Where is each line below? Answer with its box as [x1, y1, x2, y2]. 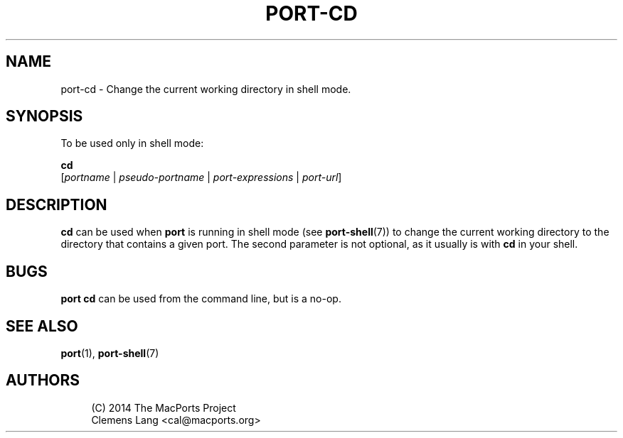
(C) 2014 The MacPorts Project [91, 401, 236, 414]
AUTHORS [6, 371, 80, 390]
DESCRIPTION [6, 195, 107, 214]
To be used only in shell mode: [60, 137, 204, 150]
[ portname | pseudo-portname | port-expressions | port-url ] [60, 171, 342, 184]
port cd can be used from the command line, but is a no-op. [60, 292, 341, 305]
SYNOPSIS [6, 107, 83, 126]
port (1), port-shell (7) [60, 346, 159, 359]
